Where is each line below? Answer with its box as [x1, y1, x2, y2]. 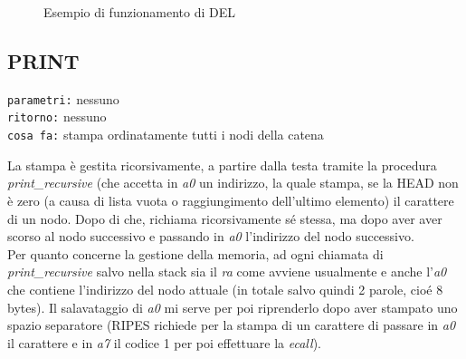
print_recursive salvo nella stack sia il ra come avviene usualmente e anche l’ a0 [7, 262, 447, 281]
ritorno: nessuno [7, 107, 107, 126]
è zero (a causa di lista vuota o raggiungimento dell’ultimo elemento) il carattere [7, 190, 454, 209]
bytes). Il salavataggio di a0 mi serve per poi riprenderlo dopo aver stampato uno [7, 297, 458, 316]
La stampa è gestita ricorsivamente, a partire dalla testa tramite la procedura [7, 155, 437, 174]
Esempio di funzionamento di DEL [43, 3, 236, 21]
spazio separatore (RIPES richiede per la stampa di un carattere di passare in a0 [7, 315, 456, 335]
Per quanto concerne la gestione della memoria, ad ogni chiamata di [7, 244, 384, 263]
